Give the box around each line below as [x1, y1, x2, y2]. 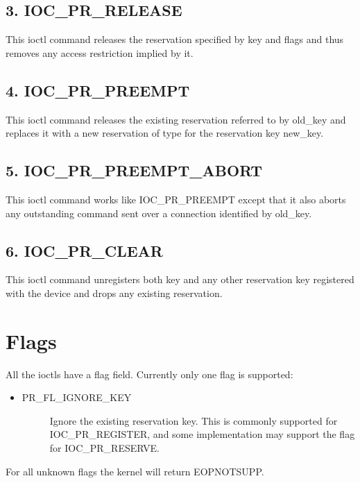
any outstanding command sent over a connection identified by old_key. [6, 205, 312, 220]
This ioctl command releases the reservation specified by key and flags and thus [6, 32, 344, 46]
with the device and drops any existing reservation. [6, 285, 223, 300]
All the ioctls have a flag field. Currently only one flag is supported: [6, 366, 293, 381]
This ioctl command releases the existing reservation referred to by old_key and [6, 112, 346, 126]
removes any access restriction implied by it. [6, 45, 194, 60]
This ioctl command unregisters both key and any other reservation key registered [6, 272, 354, 287]
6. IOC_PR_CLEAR [6, 239, 163, 261]
